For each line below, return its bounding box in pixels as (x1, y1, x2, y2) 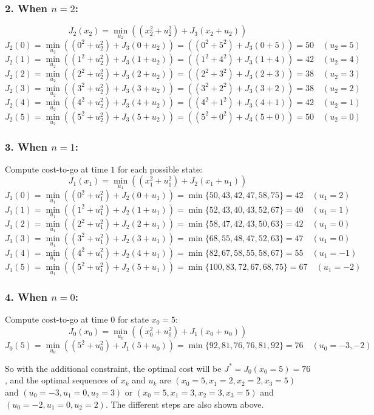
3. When (5, 139, 47, 154)
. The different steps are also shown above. (105, 397, 264, 410)
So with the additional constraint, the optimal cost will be (5, 362, 222, 374)
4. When (5, 289, 47, 304)
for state (117, 313, 149, 325)
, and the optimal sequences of (5, 374, 118, 386)
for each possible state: (117, 162, 203, 175)
